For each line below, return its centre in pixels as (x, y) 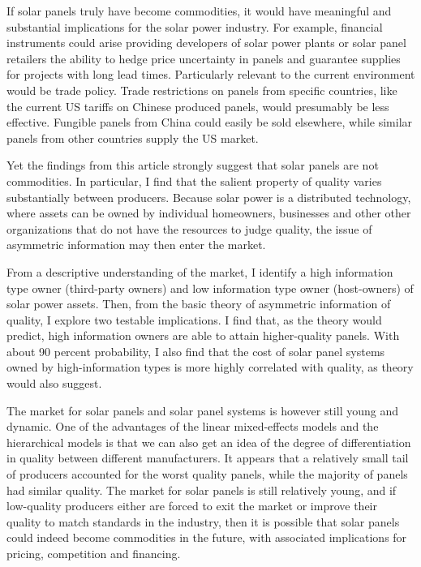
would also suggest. (54, 383)
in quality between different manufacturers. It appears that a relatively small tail (208, 458)
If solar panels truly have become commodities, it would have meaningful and (199, 11)
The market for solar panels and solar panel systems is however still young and (202, 410)
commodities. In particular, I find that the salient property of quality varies (194, 180)
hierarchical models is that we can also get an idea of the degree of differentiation (209, 442)
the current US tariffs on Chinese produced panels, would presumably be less (198, 106)
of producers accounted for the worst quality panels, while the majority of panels (207, 474)
